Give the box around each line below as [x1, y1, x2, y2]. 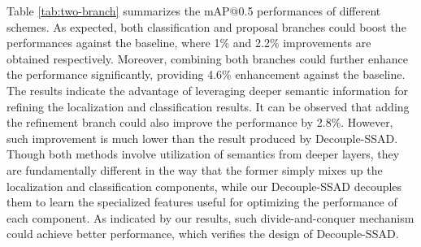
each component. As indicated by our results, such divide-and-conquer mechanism [7, 209, 414, 226]
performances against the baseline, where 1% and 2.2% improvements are [7, 34, 371, 51]
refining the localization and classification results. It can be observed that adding [7, 97, 410, 115]
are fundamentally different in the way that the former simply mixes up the [7, 161, 383, 178]
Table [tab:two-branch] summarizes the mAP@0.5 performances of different [7, 2, 381, 19]
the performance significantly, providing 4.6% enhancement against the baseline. [7, 66, 406, 83]
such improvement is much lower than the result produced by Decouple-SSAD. [7, 129, 398, 146]
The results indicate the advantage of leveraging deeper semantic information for [7, 81, 408, 98]
